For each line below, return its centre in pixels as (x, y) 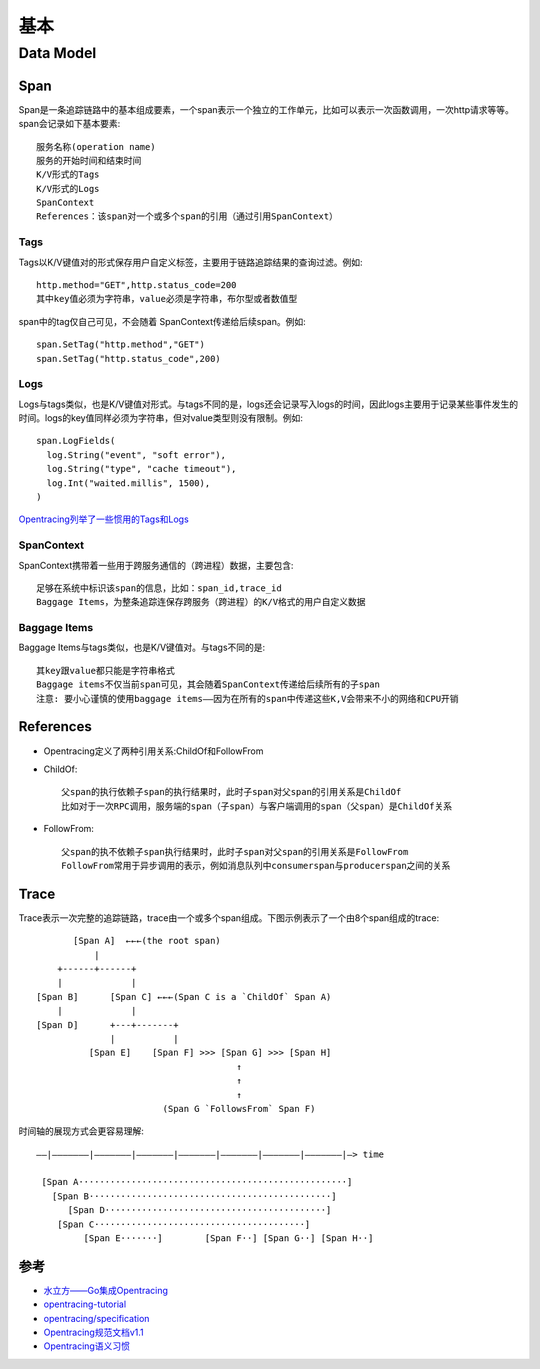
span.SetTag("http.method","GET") (120, 344)
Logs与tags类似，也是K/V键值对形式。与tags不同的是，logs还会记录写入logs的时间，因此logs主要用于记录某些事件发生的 (268, 404)
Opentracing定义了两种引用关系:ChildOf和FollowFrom (153, 751)
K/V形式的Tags (68, 174)
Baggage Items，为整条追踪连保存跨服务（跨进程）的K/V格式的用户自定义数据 (201, 602)
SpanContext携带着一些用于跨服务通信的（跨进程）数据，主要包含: (156, 565)
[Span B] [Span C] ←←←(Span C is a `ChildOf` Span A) (184, 996)
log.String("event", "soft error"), (136, 454)
